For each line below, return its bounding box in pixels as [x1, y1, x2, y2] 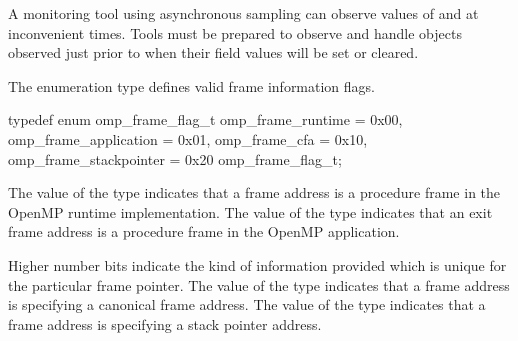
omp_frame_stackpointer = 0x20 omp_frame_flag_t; [8, 148, 342, 169]
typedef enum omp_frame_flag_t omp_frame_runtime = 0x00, [8, 109, 403, 130]
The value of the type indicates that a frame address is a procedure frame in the [8, 182, 501, 203]
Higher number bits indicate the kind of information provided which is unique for [8, 254, 507, 275]
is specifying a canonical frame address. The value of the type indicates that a [8, 294, 486, 315]
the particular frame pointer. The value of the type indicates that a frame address [8, 274, 510, 295]
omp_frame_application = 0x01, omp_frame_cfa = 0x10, [8, 128, 368, 149]
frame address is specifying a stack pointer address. [8, 313, 322, 334]
